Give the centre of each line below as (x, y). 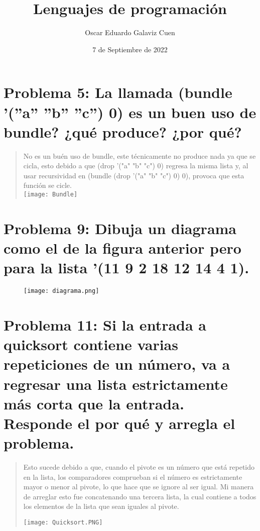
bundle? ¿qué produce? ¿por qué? (123, 131)
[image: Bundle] (50, 194)
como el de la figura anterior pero (122, 248)
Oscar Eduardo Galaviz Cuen (130, 32)
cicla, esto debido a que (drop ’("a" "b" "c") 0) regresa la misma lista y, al (136, 166)
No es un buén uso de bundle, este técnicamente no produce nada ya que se (140, 155)
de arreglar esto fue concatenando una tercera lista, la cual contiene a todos (140, 496)
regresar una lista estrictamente (116, 384)
